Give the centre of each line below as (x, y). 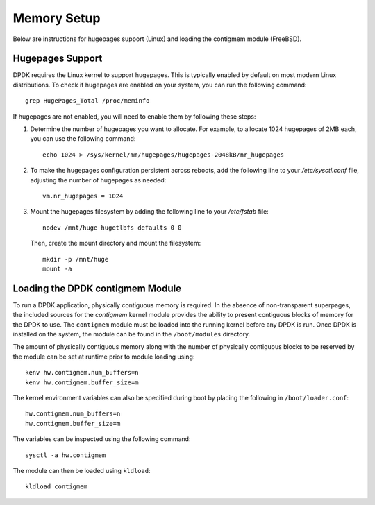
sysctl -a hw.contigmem (66, 455)
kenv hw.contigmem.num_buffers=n (82, 373)
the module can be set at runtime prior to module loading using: (104, 357)
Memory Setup (57, 18)
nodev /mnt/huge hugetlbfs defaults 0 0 (112, 228)
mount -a (57, 268)
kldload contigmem (57, 487)
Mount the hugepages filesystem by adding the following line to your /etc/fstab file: (149, 212)
